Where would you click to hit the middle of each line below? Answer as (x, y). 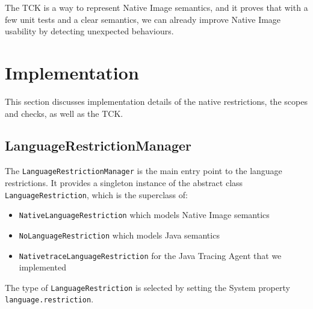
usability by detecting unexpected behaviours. (89, 31)
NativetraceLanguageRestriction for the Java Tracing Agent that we (150, 255)
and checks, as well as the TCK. (64, 113)
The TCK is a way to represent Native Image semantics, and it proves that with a (156, 7)
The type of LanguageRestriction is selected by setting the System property (147, 287)
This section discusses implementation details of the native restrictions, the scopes (156, 101)
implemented (42, 267)
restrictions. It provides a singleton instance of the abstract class (124, 182)
